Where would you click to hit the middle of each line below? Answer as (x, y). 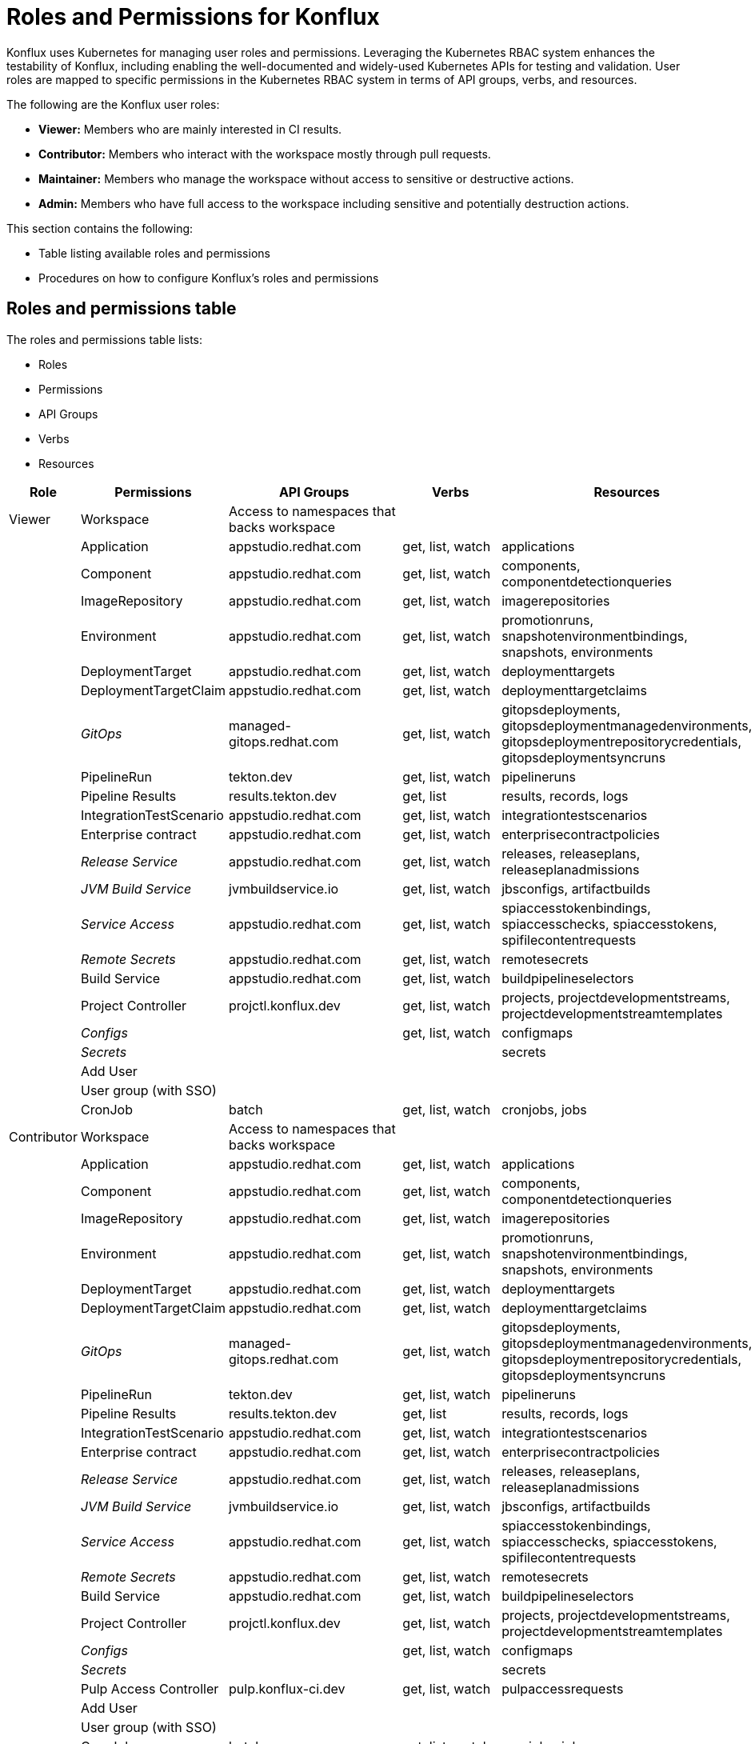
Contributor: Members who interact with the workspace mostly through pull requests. (265, 154)
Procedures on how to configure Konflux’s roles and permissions (209, 278)
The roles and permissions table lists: (105, 339)
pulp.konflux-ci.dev (287, 1688)
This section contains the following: (100, 228)
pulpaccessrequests (563, 1688)
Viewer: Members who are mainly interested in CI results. (190, 129)
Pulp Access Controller (150, 1688)
